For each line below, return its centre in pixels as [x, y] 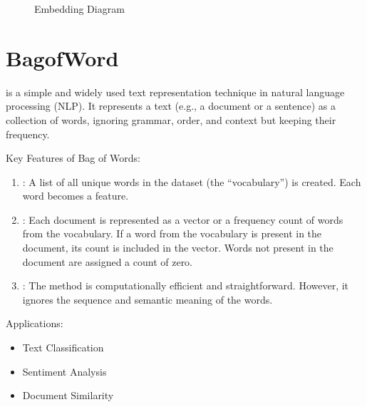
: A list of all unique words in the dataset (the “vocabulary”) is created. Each [192, 181]
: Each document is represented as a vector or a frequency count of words [183, 219]
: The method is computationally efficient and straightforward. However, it [186, 285]
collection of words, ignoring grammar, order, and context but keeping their [171, 119]
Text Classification [63, 347]
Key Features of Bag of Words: [73, 158]
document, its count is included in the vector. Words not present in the [178, 248]
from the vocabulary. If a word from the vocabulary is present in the [172, 233]
